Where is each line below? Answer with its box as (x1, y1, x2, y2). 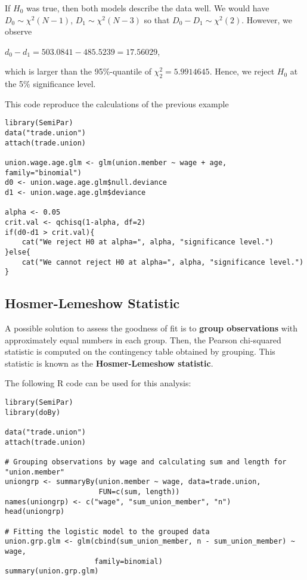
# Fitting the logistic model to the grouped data (5, 527, 210, 536)
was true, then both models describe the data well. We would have (26, 2, 269, 14)
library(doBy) (5, 408, 61, 417)
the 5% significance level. (5, 77, 96, 90)
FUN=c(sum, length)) (98, 487, 180, 496)
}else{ (5, 247, 30, 256)
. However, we (241, 13, 293, 26)
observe (5, 25, 32, 38)
